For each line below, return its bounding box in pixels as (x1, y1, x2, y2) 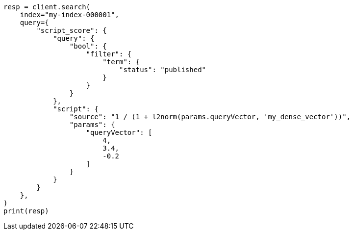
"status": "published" (119, 66, 206, 74)
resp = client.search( (3, 3, 91, 11)
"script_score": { (36, 26, 107, 34)
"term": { (102, 58, 140, 66)
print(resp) (3, 207, 49, 215)
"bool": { (69, 42, 107, 50)
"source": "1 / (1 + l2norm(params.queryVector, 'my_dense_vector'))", (69, 113, 351, 121)
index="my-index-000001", (20, 11, 120, 19)
